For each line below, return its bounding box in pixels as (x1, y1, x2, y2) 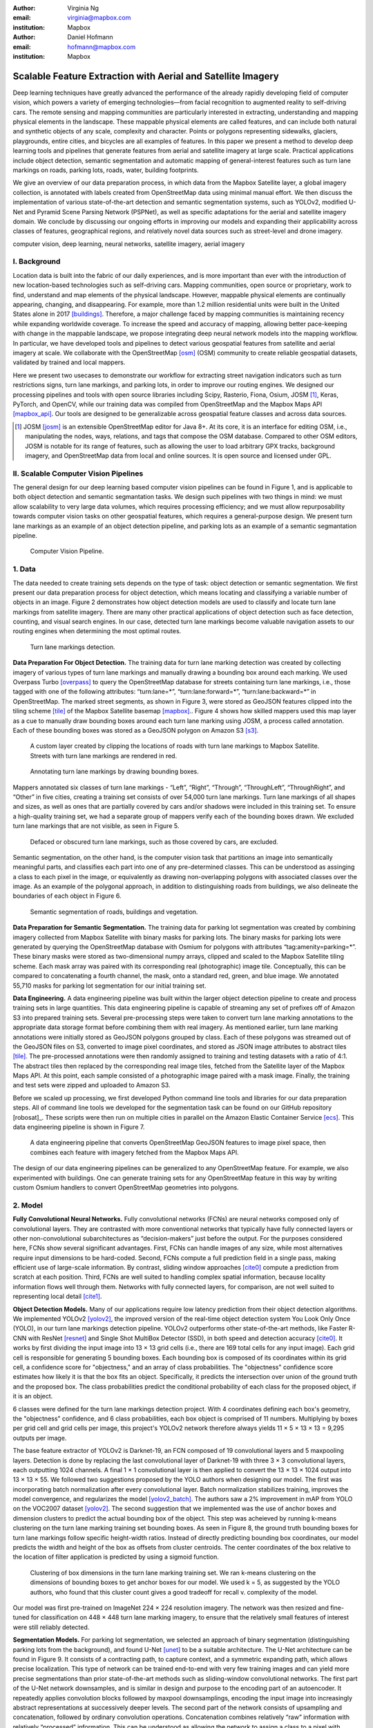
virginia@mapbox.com (67, 14, 131, 22)
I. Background (12, 256, 61, 266)
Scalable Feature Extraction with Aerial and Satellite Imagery (12, 70, 279, 82)
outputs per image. (12, 1434, 67, 1442)
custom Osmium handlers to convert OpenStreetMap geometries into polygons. (12, 1183, 239, 1192)
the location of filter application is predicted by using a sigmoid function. (12, 1552, 219, 1561)
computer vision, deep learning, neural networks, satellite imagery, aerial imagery (12, 239, 245, 248)
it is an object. (12, 1392, 53, 1400)
